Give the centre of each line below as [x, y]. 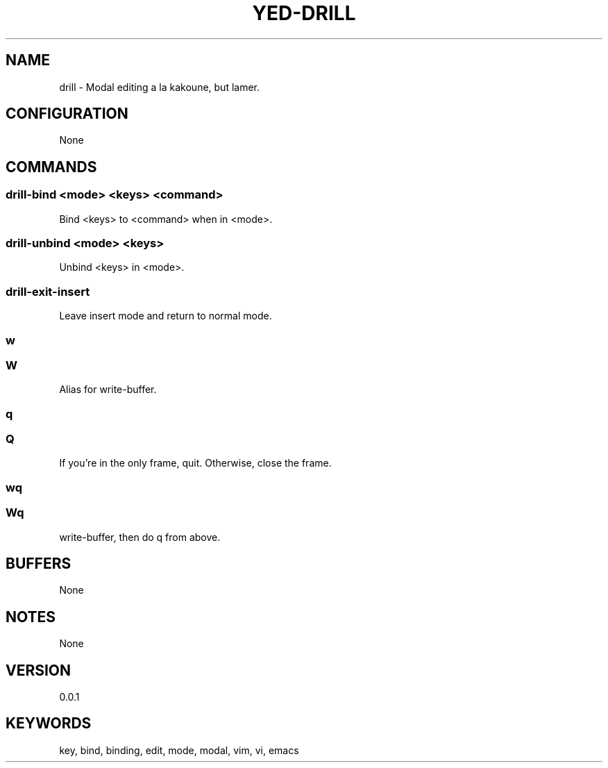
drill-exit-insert [48, 291]
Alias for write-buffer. [108, 390]
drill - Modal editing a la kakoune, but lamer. [160, 87]
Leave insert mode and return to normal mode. [166, 316]
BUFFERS [39, 563]
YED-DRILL [304, 13]
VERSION [39, 670]
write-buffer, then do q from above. [140, 537]
